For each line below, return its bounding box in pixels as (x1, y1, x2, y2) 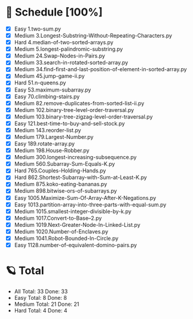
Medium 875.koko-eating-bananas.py (14, 181, 108, 188)
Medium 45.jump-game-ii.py (14, 72, 85, 80)
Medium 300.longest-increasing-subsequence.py (14, 154, 137, 161)
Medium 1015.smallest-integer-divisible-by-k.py (14, 208, 132, 215)
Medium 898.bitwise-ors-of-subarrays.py (14, 187, 117, 195)
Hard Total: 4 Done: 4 (14, 306, 68, 314)
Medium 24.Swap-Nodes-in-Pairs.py (14, 52, 105, 59)
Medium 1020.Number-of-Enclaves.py (14, 227, 109, 235)
